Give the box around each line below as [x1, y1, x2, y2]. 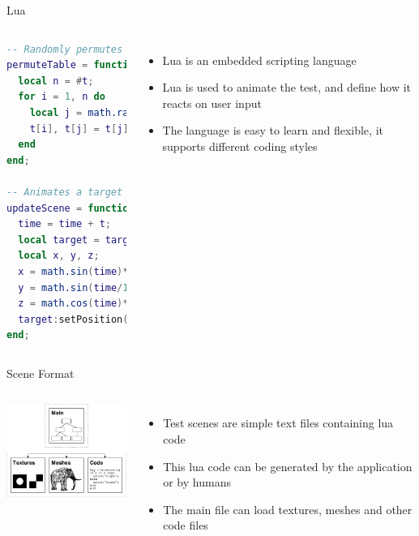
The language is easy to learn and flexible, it [162, 122, 383, 139]
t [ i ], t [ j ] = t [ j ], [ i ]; [29, 122, 169, 135]
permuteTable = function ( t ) [6, 59, 164, 71]
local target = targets [18, 234, 146, 246]
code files [163, 517, 208, 534]
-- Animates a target [6, 186, 123, 198]
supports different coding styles [162, 137, 318, 154]
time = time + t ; [18, 218, 111, 230]
